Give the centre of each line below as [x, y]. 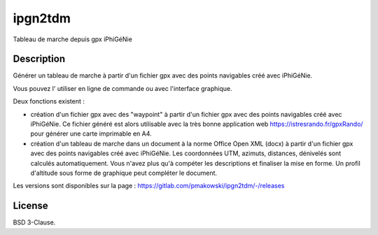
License [30, 206]
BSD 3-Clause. [34, 222]
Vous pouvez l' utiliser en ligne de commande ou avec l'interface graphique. [122, 88]
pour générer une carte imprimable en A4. [91, 134]
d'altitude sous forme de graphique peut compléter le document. [124, 173]
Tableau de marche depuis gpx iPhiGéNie [72, 39]
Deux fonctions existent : [49, 101]
